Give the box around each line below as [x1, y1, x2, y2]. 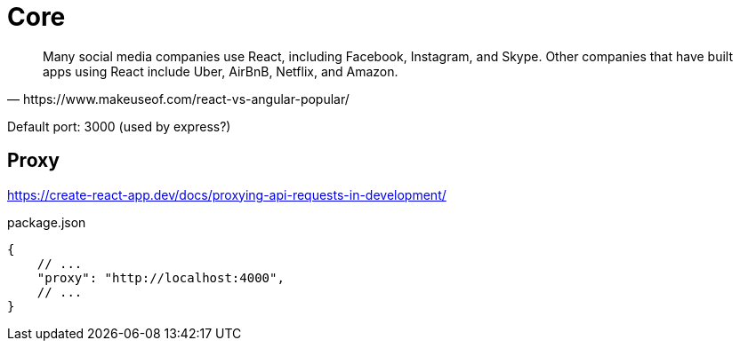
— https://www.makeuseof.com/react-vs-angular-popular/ [7, 91, 350, 107]
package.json [7, 214, 86, 230]
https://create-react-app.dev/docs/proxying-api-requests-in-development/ [7, 186, 446, 202]
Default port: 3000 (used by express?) [7, 118, 231, 134]
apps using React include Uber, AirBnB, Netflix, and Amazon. [43, 63, 398, 79]
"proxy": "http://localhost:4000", [36, 270, 285, 285]
